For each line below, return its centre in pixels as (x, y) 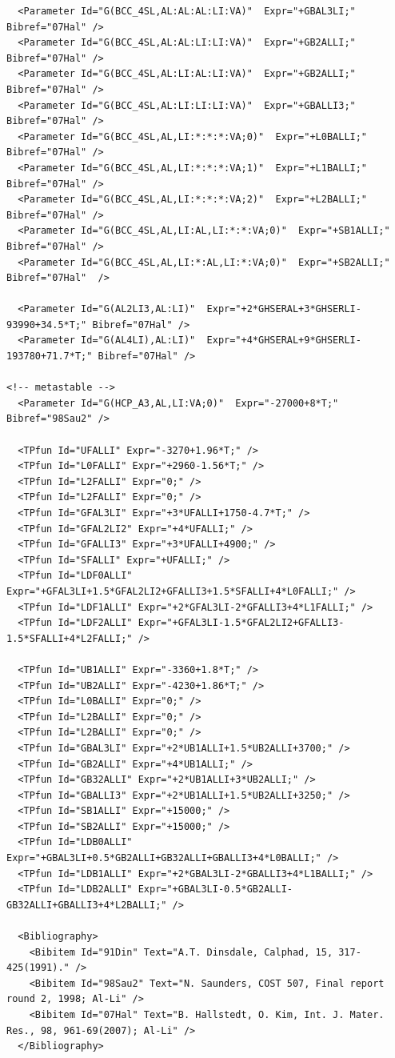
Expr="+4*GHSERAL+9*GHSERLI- (284, 341)
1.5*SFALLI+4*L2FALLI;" (70, 638)
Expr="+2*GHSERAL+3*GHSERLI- (284, 309)
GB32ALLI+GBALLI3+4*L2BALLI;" (87, 905)
